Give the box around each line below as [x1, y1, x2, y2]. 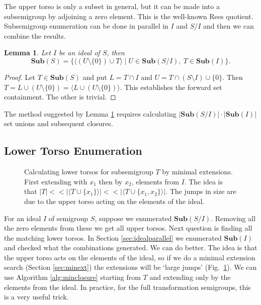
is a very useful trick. [4, 291, 69, 302]
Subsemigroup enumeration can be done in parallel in [4, 21, 168, 31]
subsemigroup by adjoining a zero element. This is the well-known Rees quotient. [4, 11, 253, 21]
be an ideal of [59, 47, 100, 58]
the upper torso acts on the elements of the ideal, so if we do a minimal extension [4, 252, 255, 262]
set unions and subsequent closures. [4, 118, 113, 129]
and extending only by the [149, 272, 231, 282]
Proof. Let [4, 71, 35, 82]
